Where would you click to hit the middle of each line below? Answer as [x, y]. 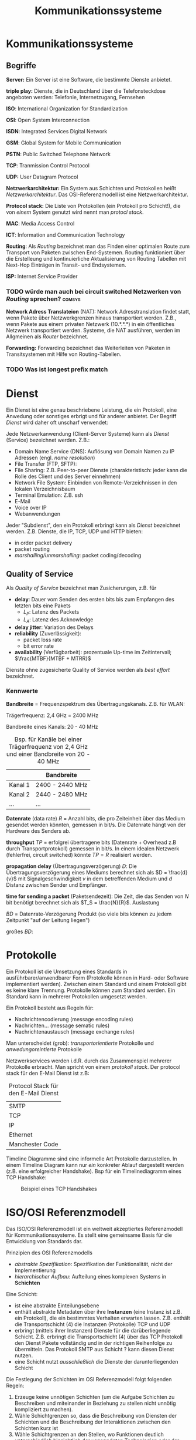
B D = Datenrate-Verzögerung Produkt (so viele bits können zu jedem [89, 914]
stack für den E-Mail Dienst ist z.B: [48, 1073]
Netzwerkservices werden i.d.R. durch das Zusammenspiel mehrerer [89, 1061]
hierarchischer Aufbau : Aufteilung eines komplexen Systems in [90, 1276]
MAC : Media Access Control [40, 223]
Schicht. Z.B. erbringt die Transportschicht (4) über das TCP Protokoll [99, 1337]
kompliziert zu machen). [44, 1409]
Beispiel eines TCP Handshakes [59, 1189]
